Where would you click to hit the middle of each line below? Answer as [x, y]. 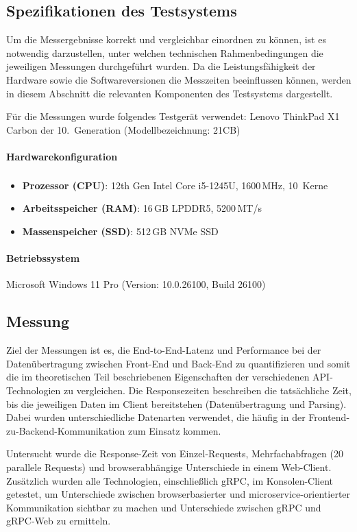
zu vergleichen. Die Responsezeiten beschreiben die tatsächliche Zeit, [207, 390]
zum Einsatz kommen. [174, 430]
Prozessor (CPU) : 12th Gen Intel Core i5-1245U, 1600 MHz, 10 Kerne [175, 185]
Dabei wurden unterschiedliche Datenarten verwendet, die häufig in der [156, 417]
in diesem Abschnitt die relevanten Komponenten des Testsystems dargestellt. [170, 93]
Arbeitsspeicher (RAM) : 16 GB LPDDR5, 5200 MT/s [142, 208]
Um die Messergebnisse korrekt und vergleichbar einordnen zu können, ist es [166, 39]
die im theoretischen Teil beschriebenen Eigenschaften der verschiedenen [158, 377]
